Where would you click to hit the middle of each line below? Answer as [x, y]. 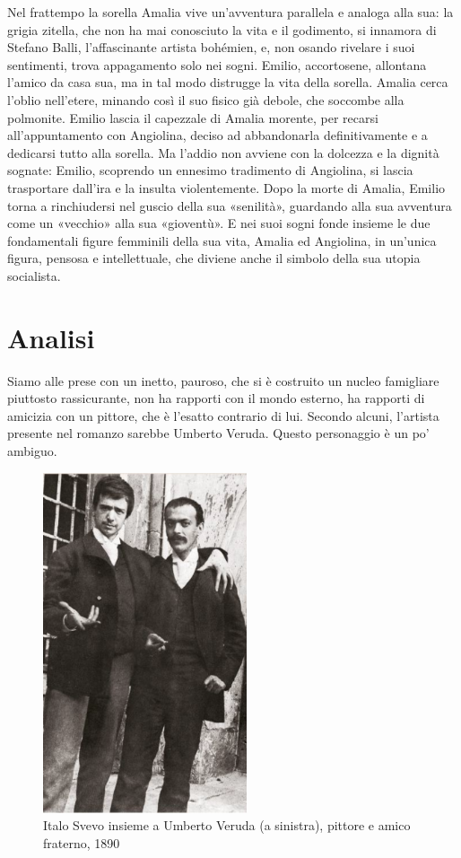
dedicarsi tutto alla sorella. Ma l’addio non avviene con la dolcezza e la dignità [223, 152]
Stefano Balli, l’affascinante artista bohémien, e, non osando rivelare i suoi [211, 47]
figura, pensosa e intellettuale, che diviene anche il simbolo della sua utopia [214, 258]
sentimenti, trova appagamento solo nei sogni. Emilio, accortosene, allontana [217, 64]
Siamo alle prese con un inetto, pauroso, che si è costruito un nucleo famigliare [223, 380]
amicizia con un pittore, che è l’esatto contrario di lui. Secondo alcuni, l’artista [223, 415]
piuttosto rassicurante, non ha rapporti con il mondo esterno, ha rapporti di [216, 398]
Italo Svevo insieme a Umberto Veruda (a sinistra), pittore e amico [227, 825]
